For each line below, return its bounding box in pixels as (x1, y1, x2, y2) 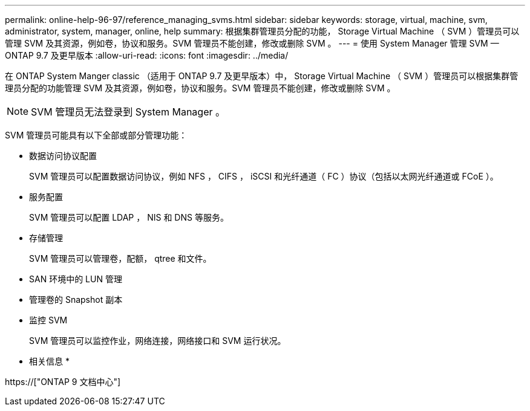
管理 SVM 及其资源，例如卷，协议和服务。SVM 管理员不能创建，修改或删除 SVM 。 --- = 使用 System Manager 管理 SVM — (5, 38, 499, 48)
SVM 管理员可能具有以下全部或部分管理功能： (5, 130, 188, 140)
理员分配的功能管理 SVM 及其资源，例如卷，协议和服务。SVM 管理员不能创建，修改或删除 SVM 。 (5, 83, 396, 93)
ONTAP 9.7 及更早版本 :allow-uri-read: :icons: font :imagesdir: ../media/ (5, 50, 289, 60)
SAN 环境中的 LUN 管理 (29, 274, 122, 284)
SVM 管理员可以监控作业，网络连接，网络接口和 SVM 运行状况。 (29, 335, 286, 346)
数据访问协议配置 (29, 150, 97, 161)
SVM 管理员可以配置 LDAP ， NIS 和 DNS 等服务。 (29, 212, 229, 222)
